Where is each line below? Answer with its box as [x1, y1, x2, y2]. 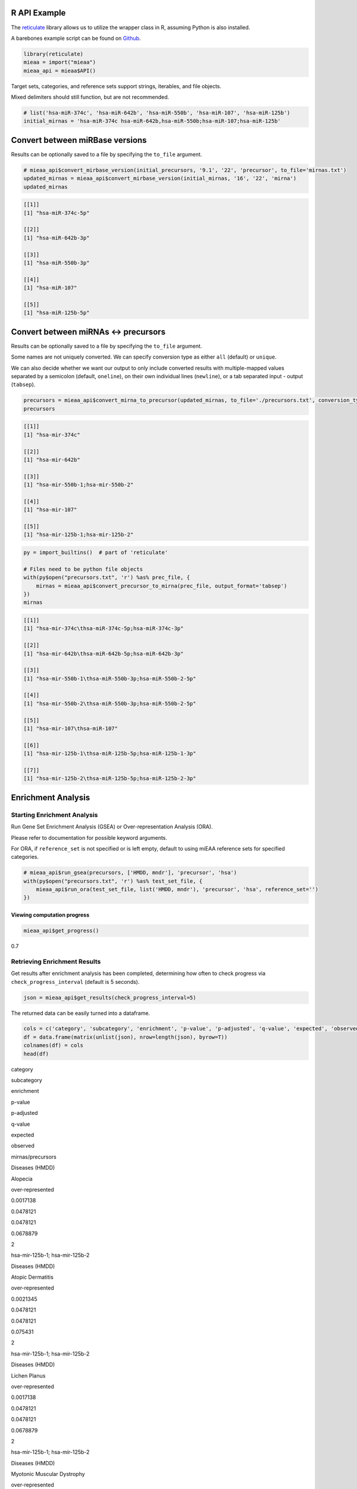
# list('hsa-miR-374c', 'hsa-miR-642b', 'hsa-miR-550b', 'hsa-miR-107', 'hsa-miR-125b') [23, 110, 291, 116]
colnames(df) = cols [23, 1042, 83, 1049]
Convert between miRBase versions [11, 135, 147, 145]
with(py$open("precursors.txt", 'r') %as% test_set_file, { [23, 877, 203, 884]
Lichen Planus [11, 1372, 46, 1379]
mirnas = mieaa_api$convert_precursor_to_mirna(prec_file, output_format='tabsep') [36, 582, 287, 589]
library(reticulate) [23, 51, 83, 57]
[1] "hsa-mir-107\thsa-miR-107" [23, 725, 118, 732]
